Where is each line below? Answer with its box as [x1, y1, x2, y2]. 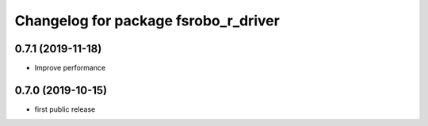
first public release [34, 104, 96, 114]
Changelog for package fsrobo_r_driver [14, 12, 281, 29]
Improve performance [34, 63, 106, 73]
